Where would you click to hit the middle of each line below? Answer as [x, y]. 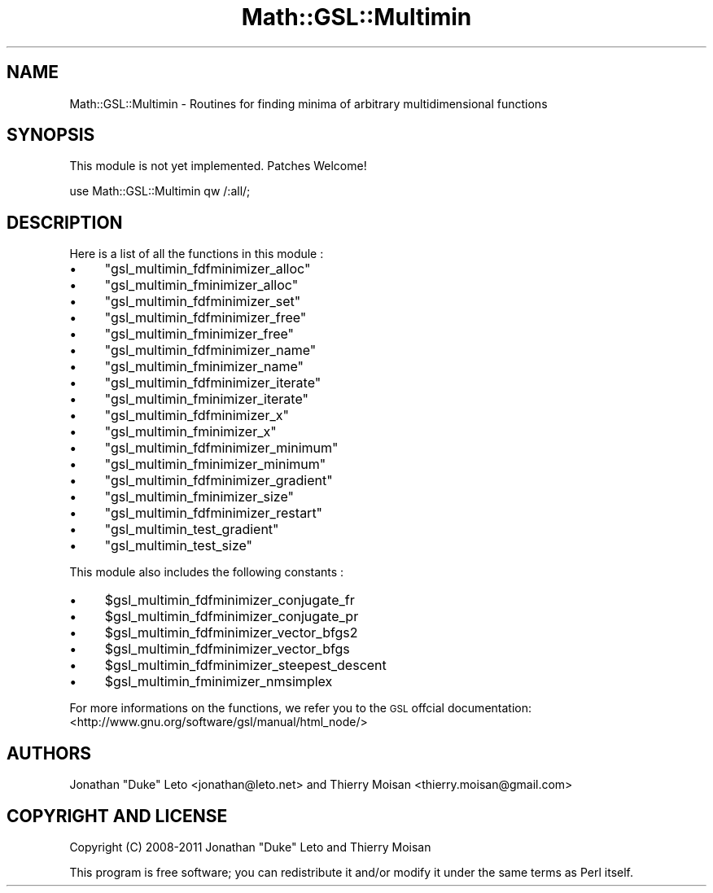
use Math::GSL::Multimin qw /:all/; [160, 191]
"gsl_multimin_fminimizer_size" [199, 497]
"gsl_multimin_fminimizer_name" [204, 367]
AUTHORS [49, 753]
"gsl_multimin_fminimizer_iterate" [206, 399]
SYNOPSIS [51, 135]
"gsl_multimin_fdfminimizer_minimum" [221, 448]
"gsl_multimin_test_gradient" [192, 530]
